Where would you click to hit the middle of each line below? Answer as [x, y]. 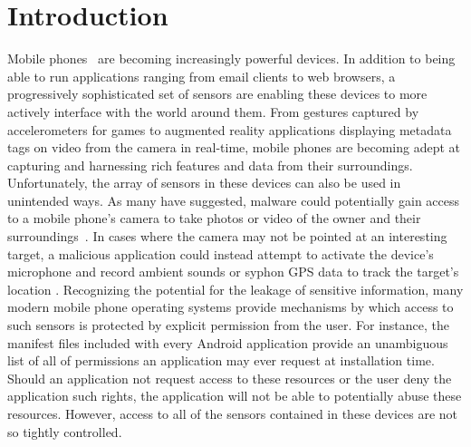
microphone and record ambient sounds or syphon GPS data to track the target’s [233, 272]
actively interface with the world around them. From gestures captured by [213, 111]
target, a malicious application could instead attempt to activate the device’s [221, 253]
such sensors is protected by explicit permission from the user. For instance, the [228, 325]
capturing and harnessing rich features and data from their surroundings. [210, 165]
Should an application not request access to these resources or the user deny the [230, 378]
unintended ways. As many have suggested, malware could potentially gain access [234, 200]
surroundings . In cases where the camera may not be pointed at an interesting [227, 236]
